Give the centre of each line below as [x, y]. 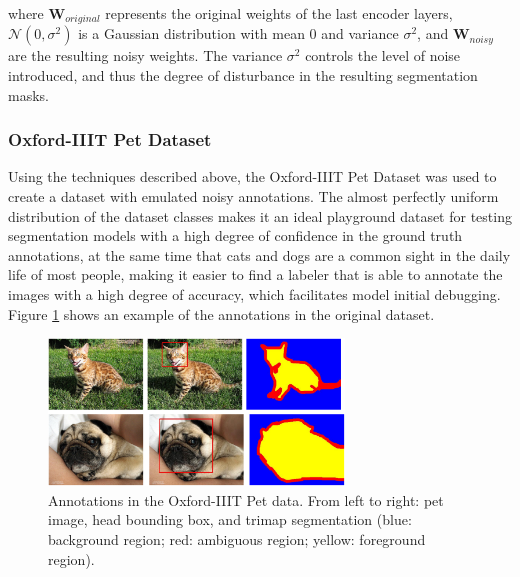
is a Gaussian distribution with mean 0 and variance [238, 33]
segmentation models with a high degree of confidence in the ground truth [235, 235]
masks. [28, 94]
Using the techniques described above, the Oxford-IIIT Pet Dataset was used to [252, 176]
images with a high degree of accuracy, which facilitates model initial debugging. [254, 294]
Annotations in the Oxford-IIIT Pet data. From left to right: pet [246, 499]
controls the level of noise [383, 55]
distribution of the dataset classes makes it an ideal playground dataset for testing [260, 215]
